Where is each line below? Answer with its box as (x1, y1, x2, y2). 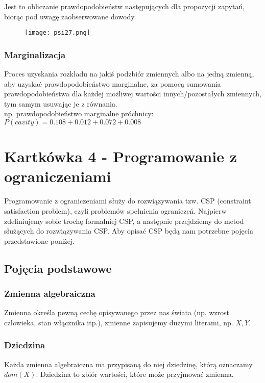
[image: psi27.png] (25, 29, 90, 37)
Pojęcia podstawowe (4, 260, 112, 276)
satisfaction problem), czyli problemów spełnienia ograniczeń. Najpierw (4, 205, 227, 216)
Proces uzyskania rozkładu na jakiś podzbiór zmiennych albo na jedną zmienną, (4, 68, 254, 79)
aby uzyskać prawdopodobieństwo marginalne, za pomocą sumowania (4, 78, 221, 89)
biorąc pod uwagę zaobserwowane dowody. (4, 11, 136, 21)
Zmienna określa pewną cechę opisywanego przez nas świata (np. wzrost (4, 307, 230, 318)
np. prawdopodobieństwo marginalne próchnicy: (4, 108, 154, 119)
